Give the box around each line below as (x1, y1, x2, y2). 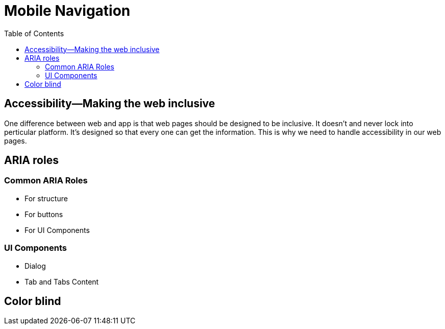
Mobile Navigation (4, 2, 131, 19)
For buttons (24, 209, 63, 219)
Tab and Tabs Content (24, 277, 99, 286)
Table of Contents (4, 29, 64, 38)
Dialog (24, 261, 46, 270)
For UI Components (24, 225, 90, 234)
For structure (24, 194, 68, 203)
